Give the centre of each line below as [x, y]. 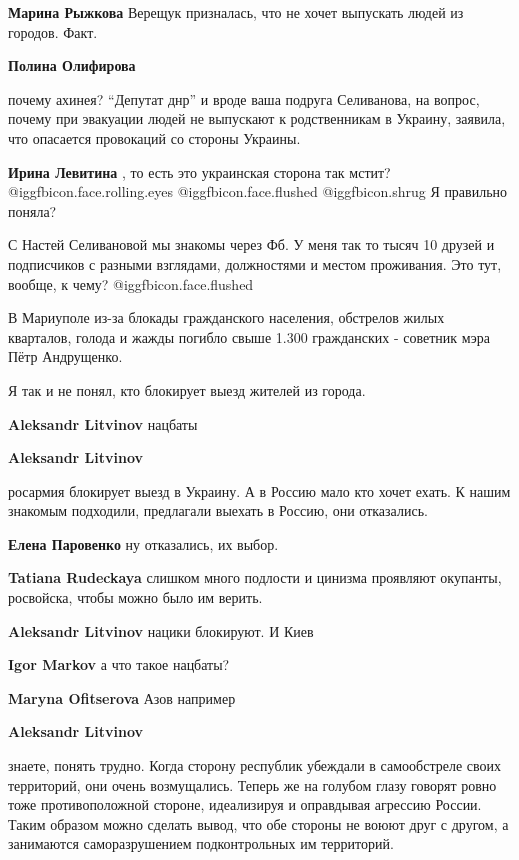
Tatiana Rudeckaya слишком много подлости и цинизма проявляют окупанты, [255, 577]
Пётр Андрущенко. [65, 356]
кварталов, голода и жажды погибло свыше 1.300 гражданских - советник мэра [249, 336]
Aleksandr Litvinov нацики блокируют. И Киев [161, 630]
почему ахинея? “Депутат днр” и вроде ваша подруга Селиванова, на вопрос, [244, 98]
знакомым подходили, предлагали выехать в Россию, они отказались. [218, 510]
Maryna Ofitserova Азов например [122, 697]
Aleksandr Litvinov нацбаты [103, 423]
